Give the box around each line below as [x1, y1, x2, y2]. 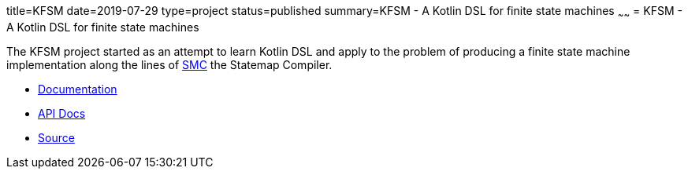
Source [38, 130, 75, 144]
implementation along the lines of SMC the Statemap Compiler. [6, 57, 333, 71]
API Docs [38, 106, 86, 120]
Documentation [38, 82, 117, 96]
